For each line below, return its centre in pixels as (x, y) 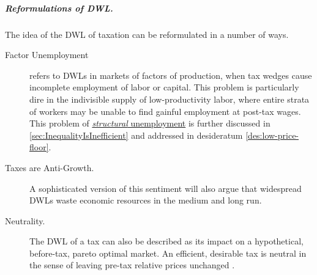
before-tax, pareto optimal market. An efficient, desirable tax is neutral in (168, 253)
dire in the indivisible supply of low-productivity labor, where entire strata (170, 99)
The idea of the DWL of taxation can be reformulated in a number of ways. (147, 34)
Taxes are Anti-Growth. (50, 167)
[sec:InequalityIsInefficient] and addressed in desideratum (136, 135)
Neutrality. (25, 220)
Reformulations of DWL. (59, 8)
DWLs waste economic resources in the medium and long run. (146, 200)
